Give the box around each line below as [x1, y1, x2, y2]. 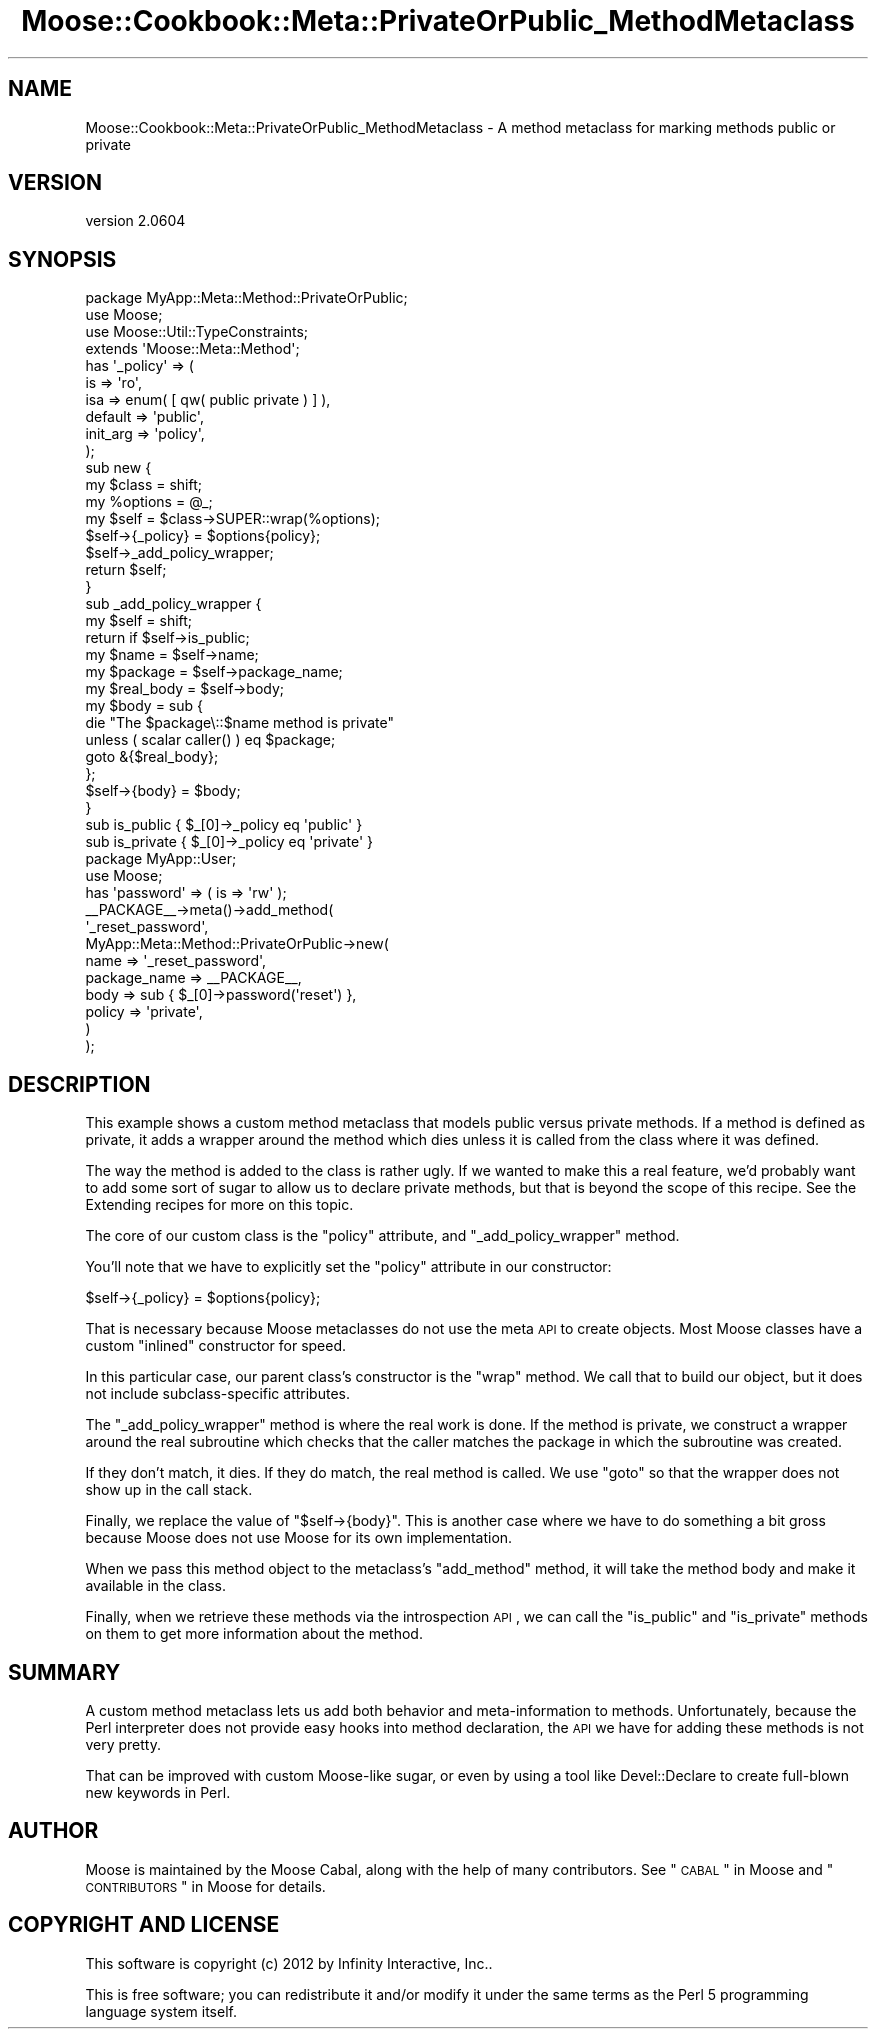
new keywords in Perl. [85, 1783, 231, 1801]
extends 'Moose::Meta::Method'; [85, 340, 300, 358]
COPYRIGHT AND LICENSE [8, 1912, 280, 1938]
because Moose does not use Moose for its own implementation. [85, 1529, 513, 1547]
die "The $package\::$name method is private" [85, 714, 394, 732]
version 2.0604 [85, 212, 186, 230]
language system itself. [85, 2002, 237, 2020]
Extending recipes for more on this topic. [85, 1196, 354, 1214]
